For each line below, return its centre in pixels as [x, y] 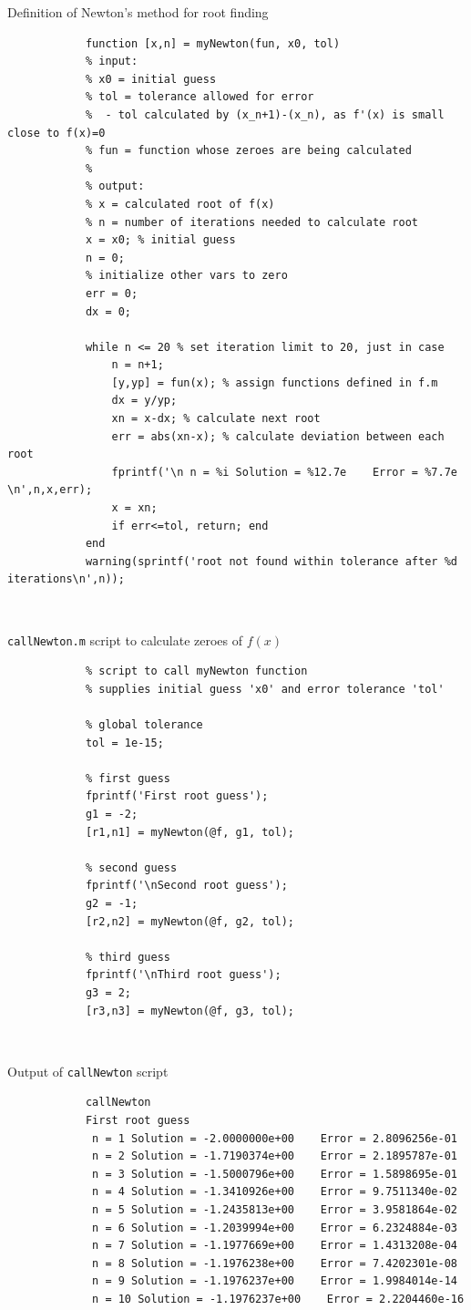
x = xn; [134, 508]
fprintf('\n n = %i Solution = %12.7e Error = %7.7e [284, 472]
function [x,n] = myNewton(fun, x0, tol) [213, 43]
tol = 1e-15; [124, 743]
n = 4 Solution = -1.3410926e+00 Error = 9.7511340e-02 [275, 1192]
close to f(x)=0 [56, 133]
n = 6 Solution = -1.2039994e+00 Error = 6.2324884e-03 [275, 1227]
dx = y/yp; [144, 401]
